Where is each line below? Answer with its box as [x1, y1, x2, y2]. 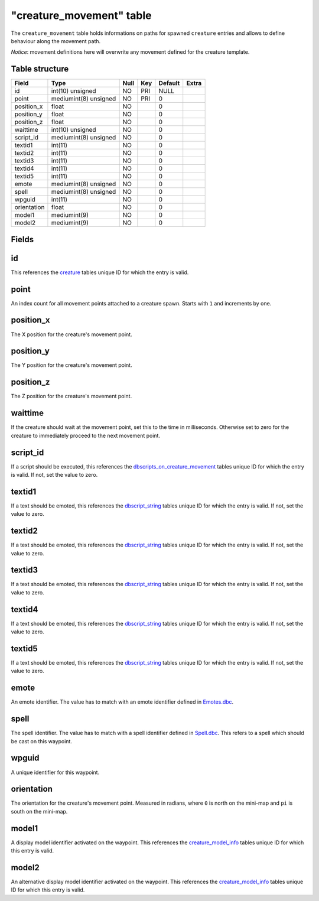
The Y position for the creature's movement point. [11, 362, 132, 369]
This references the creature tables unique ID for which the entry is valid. [11, 269, 189, 276]
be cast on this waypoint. [11, 737, 72, 744]
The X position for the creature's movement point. [11, 331, 132, 338]
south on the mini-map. [11, 808, 68, 815]
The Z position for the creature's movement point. [11, 393, 132, 400]
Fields [11, 234, 34, 245]
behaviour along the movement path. [11, 37, 101, 44]
